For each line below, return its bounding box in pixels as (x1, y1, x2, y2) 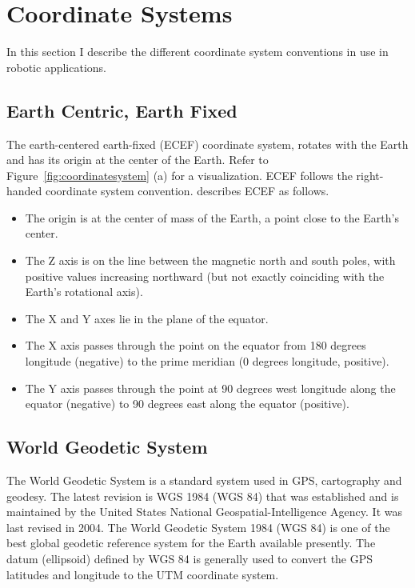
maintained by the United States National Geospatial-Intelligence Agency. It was (6, 503, 402, 520)
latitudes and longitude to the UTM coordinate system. (6, 566, 279, 582)
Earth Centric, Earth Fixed (6, 98, 237, 122)
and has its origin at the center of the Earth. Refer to (6, 151, 269, 168)
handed (6, 182, 42, 199)
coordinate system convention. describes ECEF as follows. (46, 182, 329, 199)
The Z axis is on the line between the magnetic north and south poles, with (25, 252, 396, 269)
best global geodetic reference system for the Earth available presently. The (6, 534, 376, 551)
